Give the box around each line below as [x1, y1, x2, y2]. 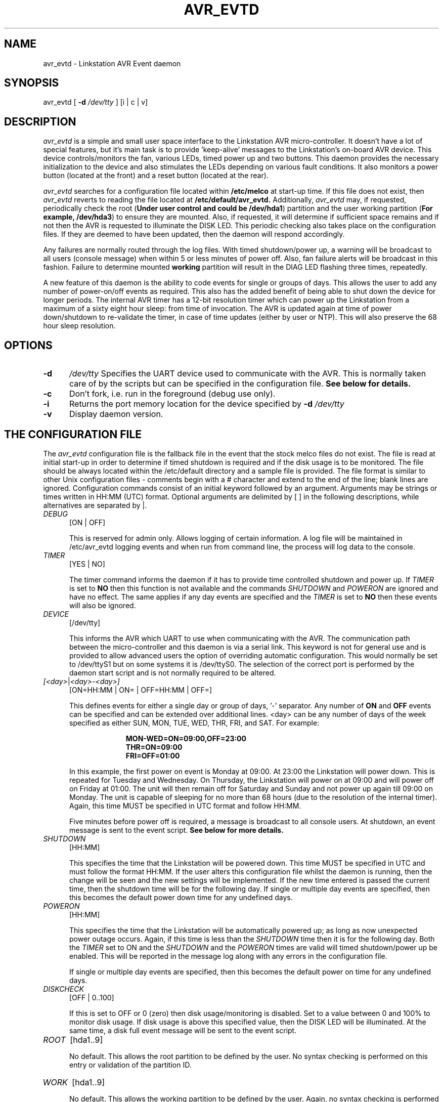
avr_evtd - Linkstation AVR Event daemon [43, 59, 181, 68]
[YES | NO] [69, 559, 105, 568]
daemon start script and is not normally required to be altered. [69, 668, 276, 677]
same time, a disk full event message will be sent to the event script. [69, 1026, 297, 1035]
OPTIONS [4, 338, 53, 352]
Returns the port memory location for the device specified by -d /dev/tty [69, 399, 344, 409]
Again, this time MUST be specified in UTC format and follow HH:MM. [69, 801, 301, 810]
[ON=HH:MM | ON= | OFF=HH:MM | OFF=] [69, 685, 212, 694]
